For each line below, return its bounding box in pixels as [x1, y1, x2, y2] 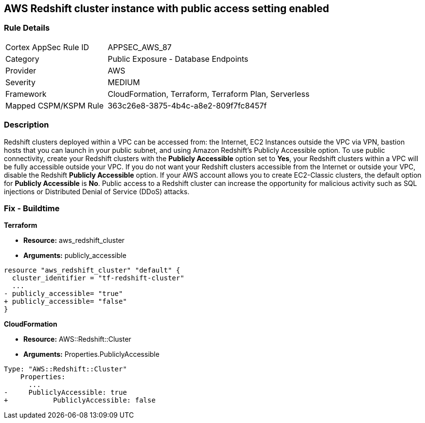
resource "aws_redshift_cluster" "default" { [4, 266, 180, 275]
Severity [5, 77, 35, 87]
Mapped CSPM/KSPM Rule [5, 100, 104, 110]
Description [4, 120, 49, 130]
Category [5, 54, 39, 64]
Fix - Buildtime [4, 203, 60, 213]
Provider [5, 65, 36, 75]
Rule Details [4, 23, 50, 33]
